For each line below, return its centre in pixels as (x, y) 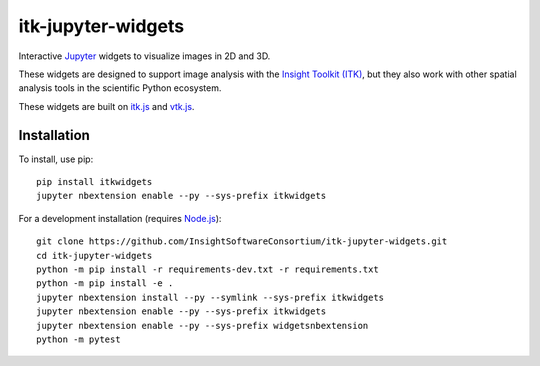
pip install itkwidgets (94, 182)
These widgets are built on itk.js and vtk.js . (106, 106)
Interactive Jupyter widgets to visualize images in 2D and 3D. (144, 56)
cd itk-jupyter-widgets (94, 255)
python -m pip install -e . (105, 283)
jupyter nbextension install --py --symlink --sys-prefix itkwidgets (210, 297)
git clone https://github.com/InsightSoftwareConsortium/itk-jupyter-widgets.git (242, 241)
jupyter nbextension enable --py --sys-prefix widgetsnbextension (202, 325)
